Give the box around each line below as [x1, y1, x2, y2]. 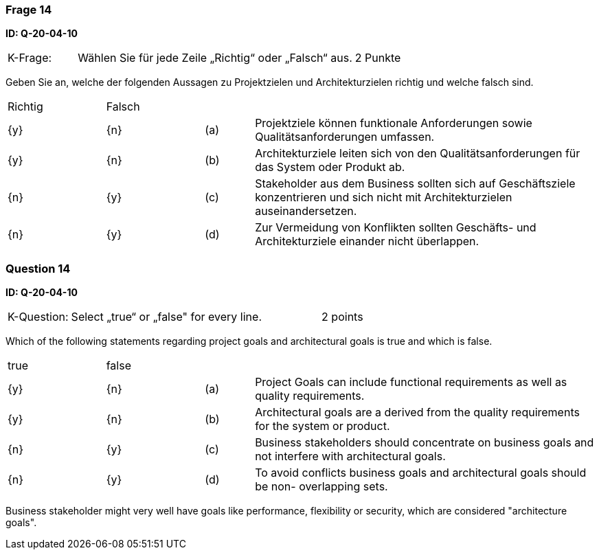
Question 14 [5, 261, 71, 275]
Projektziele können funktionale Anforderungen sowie [255, 116, 532, 131]
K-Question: [8, 310, 69, 324]
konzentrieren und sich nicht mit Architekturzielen [255, 190, 512, 205]
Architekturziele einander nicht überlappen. [255, 234, 479, 249]
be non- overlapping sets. [255, 479, 388, 494]
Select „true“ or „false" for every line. [71, 310, 262, 324]
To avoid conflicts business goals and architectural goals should [255, 466, 587, 480]
